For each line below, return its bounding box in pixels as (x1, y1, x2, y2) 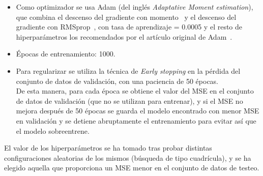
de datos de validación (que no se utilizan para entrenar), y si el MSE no (16, 95, 243, 106)
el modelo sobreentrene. (16, 125, 90, 136)
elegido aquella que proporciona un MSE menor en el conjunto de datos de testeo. (4, 162, 259, 173)
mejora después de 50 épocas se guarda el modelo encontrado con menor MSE (16, 105, 259, 116)
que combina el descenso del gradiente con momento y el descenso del (16, 11, 237, 22)
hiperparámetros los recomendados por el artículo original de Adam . (16, 31, 232, 42)
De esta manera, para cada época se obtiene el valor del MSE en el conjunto (16, 85, 254, 96)
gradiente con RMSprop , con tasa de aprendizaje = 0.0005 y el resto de (16, 21, 243, 32)
